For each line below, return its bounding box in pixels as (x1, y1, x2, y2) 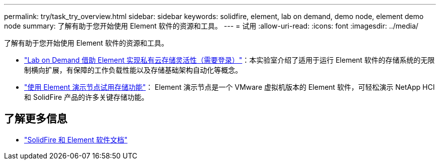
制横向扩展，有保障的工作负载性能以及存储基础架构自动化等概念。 (24, 66, 242, 74)
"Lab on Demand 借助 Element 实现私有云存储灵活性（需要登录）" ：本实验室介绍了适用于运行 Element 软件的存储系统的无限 (24, 56, 435, 64)
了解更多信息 (4, 112, 67, 125)
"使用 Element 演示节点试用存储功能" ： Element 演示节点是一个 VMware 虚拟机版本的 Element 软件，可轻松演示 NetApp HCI (24, 83, 435, 91)
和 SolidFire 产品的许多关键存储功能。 (24, 93, 149, 101)
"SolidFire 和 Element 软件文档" (24, 135, 128, 144)
